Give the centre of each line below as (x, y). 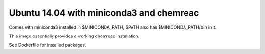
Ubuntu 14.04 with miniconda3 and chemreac (104, 13)
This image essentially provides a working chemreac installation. (74, 36)
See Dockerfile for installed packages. (48, 45)
